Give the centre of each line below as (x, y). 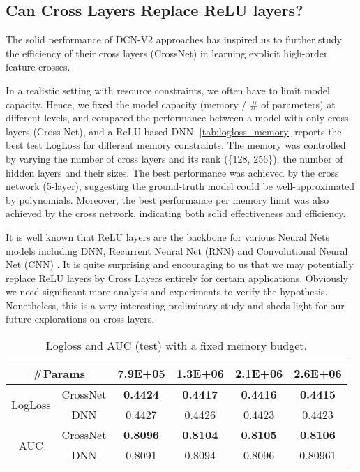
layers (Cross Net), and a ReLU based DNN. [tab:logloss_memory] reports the (174, 131)
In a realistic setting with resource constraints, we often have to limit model (168, 90)
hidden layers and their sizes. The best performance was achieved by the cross (172, 172)
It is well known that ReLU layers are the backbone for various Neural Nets (168, 236)
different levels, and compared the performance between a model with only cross (177, 118)
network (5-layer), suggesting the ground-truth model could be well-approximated (180, 186)
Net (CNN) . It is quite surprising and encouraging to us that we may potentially (180, 264)
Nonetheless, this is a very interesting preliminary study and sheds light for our (175, 305)
